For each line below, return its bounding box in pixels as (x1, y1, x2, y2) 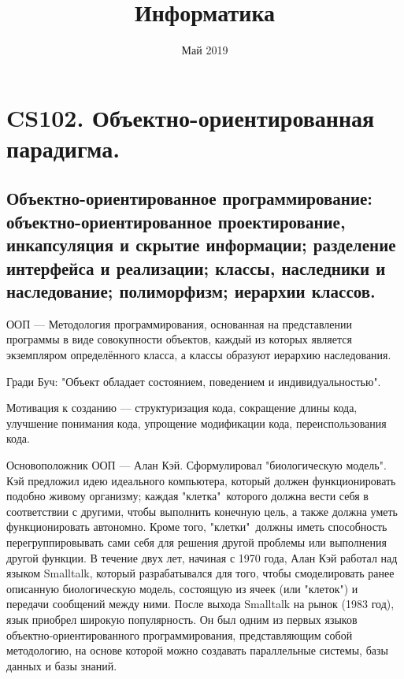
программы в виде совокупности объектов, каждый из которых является (6, 331, 352, 347)
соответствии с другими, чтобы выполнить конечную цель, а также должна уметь (6, 503, 398, 519)
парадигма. (6, 132, 120, 164)
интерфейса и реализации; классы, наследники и (6, 255, 386, 280)
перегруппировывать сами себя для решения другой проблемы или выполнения (6, 533, 387, 550)
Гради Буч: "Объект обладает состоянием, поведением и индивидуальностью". (6, 373, 381, 389)
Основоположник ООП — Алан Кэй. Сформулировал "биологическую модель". (6, 457, 387, 473)
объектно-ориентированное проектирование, (6, 209, 346, 233)
